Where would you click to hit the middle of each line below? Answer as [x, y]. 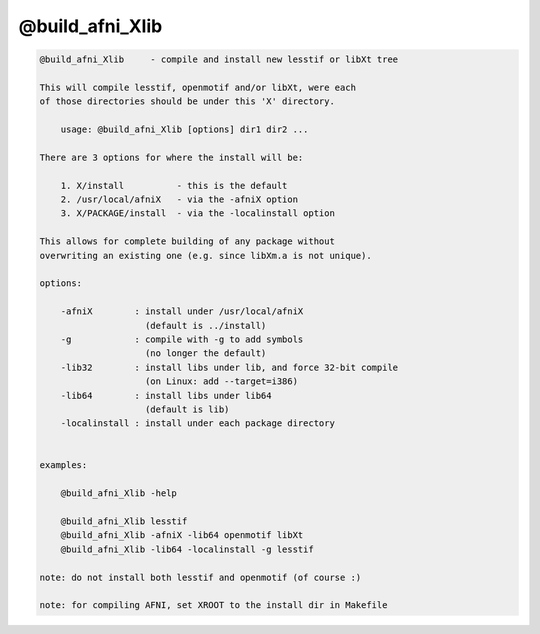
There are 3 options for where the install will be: [171, 157]
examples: [63, 465]
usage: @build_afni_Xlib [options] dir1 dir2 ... [184, 129]
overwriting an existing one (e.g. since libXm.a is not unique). [205, 255]
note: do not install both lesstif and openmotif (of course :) [200, 577]
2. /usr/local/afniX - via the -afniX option [179, 199]
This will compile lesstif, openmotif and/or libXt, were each [198, 87]
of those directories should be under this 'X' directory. [187, 101]
